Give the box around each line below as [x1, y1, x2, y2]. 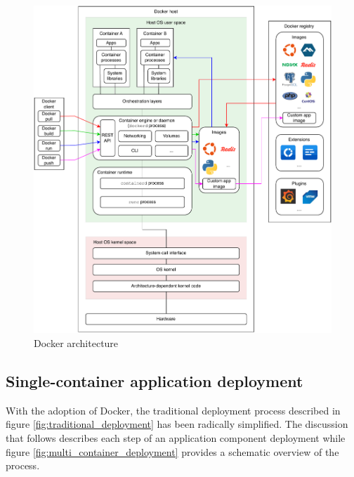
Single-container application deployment [6, 370, 303, 391]
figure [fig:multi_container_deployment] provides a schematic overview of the [6, 444, 339, 459]
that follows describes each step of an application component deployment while [6, 430, 346, 445]
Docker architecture [34, 335, 119, 350]
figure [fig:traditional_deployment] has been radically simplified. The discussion [6, 417, 348, 431]
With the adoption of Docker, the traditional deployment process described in [6, 403, 341, 417]
